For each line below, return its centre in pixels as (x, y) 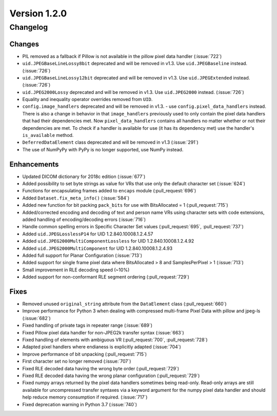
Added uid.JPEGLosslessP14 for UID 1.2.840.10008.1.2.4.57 (88, 234)
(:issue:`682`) (36, 318)
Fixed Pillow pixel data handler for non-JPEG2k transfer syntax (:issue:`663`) (103, 332)
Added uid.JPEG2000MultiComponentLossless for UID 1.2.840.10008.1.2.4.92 (108, 241)
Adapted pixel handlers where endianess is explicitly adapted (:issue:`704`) (102, 347)
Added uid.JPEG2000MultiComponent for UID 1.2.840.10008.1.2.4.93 (97, 248)
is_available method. (48, 135)
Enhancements (34, 164)
